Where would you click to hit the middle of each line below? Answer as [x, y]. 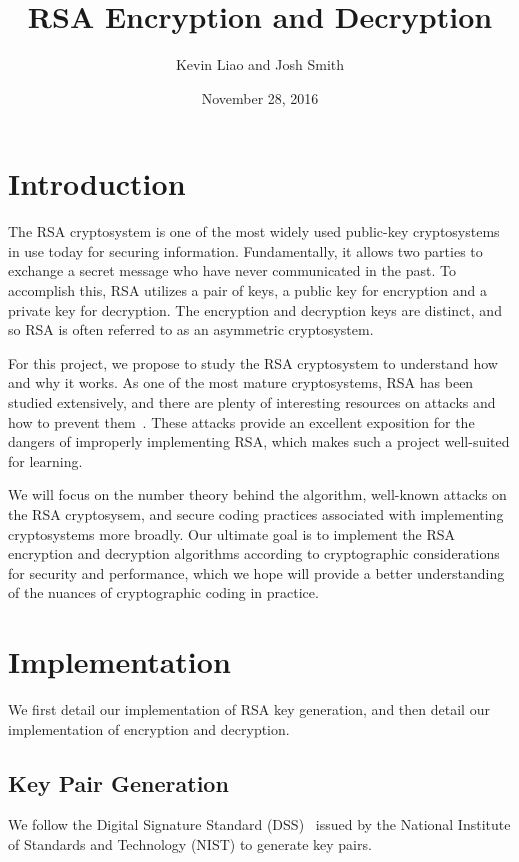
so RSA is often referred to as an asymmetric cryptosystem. [191, 329]
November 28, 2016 [260, 97]
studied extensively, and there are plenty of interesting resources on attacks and [252, 402]
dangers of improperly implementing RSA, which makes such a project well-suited [259, 441]
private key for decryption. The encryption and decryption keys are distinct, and [255, 309]
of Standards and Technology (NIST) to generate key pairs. [190, 844]
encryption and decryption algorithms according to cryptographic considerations [254, 553]
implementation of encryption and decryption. [149, 728]
